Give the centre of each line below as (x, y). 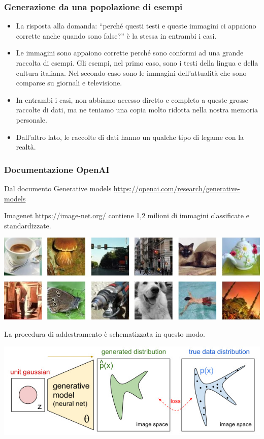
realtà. (26, 147)
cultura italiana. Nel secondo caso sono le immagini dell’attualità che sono (131, 72)
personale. (31, 119)
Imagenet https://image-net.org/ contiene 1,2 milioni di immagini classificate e (127, 215)
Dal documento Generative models (58, 188)
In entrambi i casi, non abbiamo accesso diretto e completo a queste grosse (132, 99)
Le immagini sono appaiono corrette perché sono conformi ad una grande (130, 53)
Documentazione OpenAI (57, 169)
